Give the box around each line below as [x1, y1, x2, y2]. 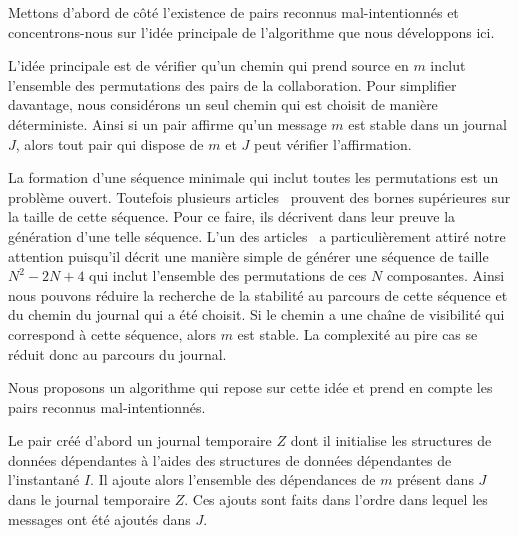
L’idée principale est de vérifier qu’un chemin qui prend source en [8, 55, 409, 76]
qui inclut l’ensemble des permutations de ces [89, 265, 367, 286]
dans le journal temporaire [8, 489, 170, 510]
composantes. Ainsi [386, 265, 505, 286]
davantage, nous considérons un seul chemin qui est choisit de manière [8, 94, 438, 115]
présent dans [397, 469, 474, 490]
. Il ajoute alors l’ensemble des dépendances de [90, 469, 376, 490]
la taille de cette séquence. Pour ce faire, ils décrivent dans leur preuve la [8, 206, 456, 227]
